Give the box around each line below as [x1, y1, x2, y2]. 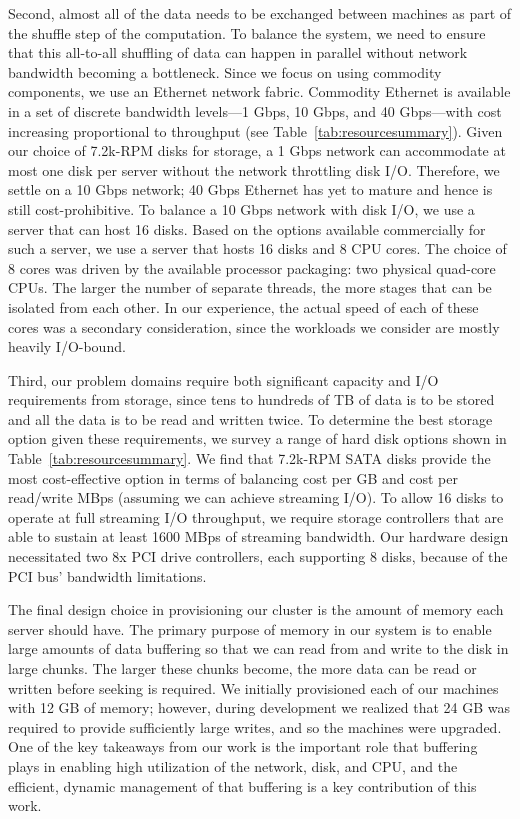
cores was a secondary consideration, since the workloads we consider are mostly [8, 316, 500, 337]
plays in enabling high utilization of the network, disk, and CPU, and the [8, 755, 458, 776]
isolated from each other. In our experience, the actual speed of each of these [8, 296, 479, 317]
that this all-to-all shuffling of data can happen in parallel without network [8, 42, 468, 63]
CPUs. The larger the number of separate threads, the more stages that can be [8, 277, 492, 298]
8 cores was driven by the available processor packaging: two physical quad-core [8, 257, 496, 278]
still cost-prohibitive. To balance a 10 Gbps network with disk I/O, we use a [8, 198, 475, 219]
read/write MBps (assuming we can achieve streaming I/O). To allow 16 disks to [8, 487, 504, 508]
